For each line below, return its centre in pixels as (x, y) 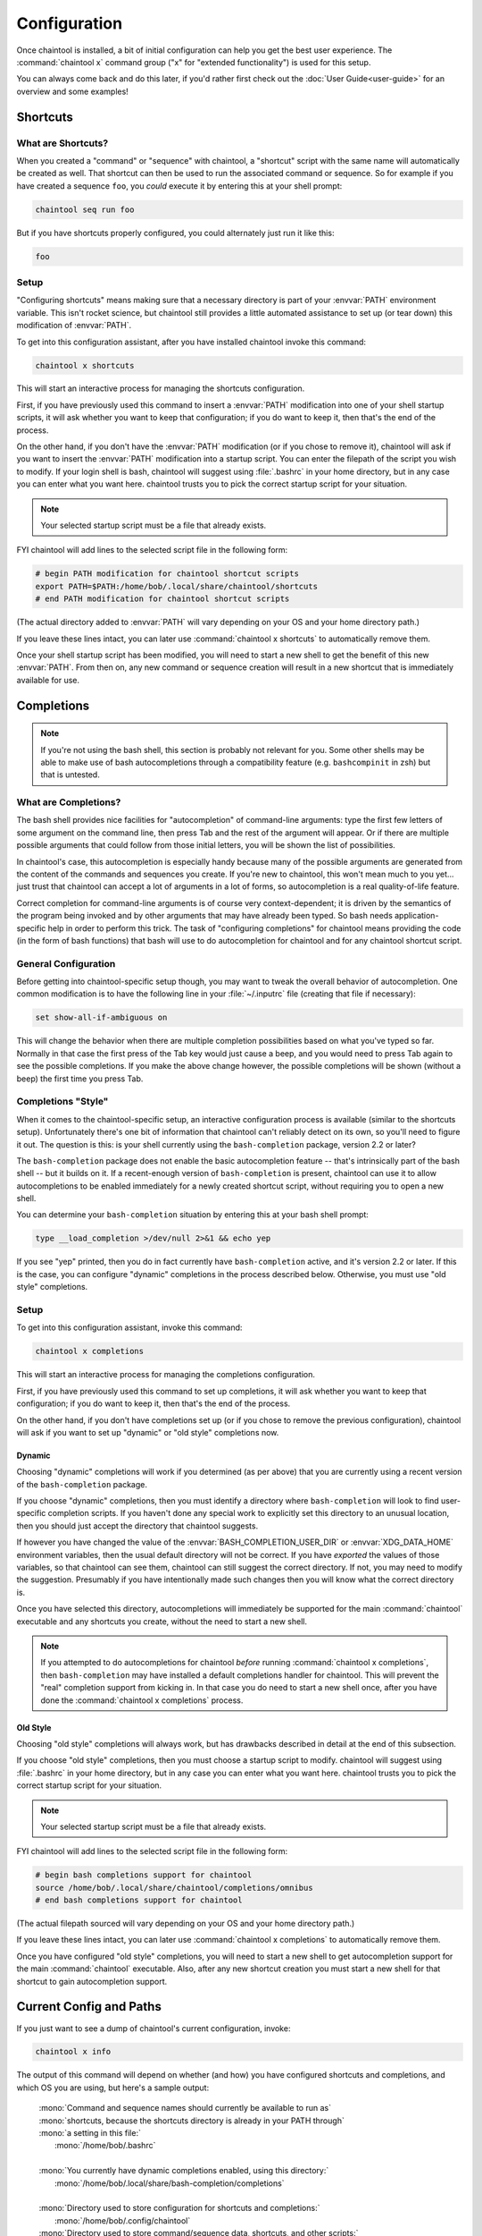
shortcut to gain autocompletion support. (92, 1981)
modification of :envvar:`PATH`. (74, 326)
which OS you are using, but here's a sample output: (113, 2088)
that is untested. (70, 775)
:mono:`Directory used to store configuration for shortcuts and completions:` (179, 2208)
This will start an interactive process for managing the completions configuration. (166, 1375)
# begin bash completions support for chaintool (144, 1875)
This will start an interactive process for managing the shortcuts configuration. (161, 388)
